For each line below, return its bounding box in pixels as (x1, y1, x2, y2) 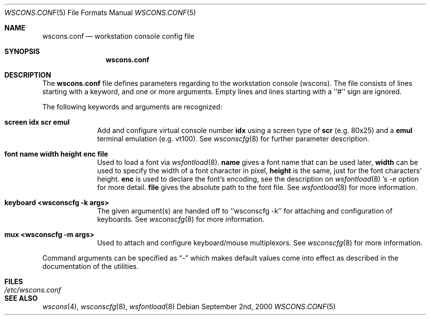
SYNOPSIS (4, 47, 40, 55)
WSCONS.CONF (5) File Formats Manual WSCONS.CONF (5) (4, 8, 196, 17)
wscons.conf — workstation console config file (42, 32, 195, 40)
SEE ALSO (4, 294, 38, 302)
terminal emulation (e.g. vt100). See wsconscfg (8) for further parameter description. (97, 134, 369, 143)
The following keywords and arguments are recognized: (42, 103, 223, 111)
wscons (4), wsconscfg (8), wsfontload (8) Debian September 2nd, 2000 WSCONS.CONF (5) (42, 302, 336, 311)
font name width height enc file (4, 150, 108, 158)
